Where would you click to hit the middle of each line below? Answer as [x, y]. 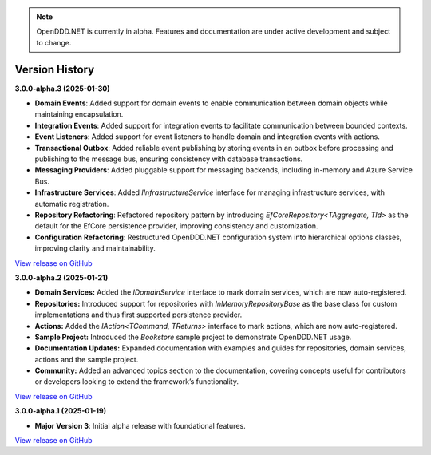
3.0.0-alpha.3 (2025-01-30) [62, 89]
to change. [54, 42]
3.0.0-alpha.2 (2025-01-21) [61, 277]
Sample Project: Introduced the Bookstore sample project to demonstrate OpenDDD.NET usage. [193, 337]
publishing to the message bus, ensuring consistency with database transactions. [169, 159]
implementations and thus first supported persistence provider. [138, 315]
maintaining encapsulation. [79, 114]
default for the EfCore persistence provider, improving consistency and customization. [176, 226]
